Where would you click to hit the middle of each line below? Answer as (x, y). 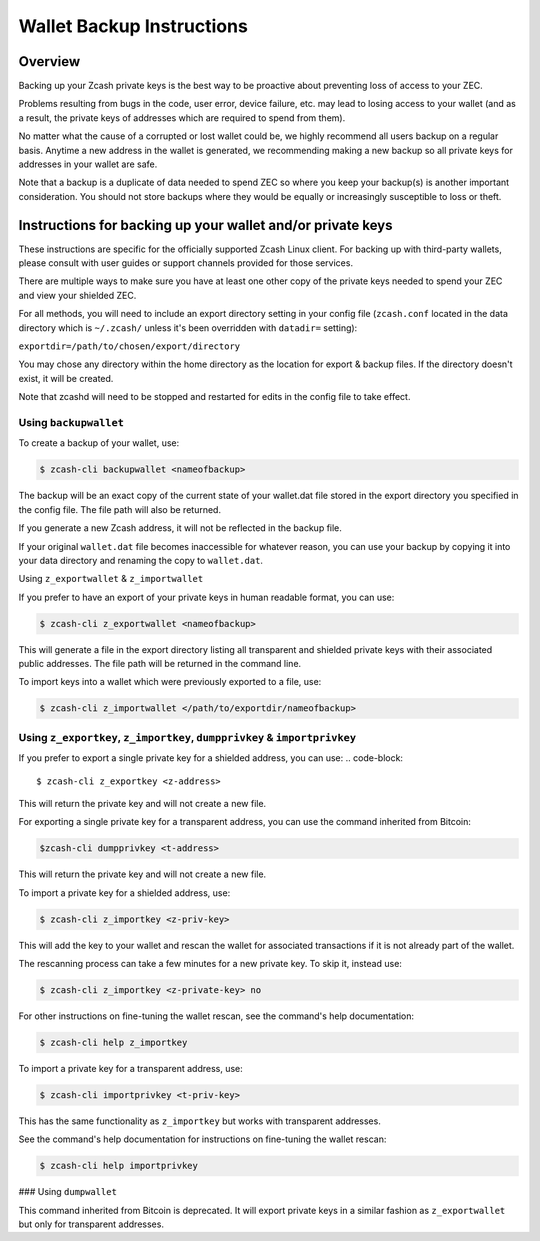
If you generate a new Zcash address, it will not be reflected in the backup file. (180, 528)
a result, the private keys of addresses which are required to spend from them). (182, 117)
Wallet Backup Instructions (133, 26)
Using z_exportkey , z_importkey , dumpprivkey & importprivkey (187, 737)
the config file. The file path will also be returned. (120, 509)
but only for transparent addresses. (91, 1224)
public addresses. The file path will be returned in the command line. (160, 664)
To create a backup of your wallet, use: (99, 443)
